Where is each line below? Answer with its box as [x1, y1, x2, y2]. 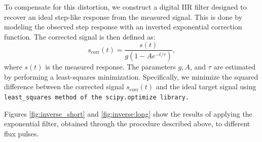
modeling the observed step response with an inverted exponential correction [4, 21, 242, 32]
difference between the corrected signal [4, 81, 124, 92]
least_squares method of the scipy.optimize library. [4, 94, 190, 101]
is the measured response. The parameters [45, 61, 176, 72]
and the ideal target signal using [156, 81, 256, 92]
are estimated [213, 61, 256, 72]
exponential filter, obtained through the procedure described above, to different [4, 118, 250, 129]
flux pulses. [4, 128, 39, 138]
